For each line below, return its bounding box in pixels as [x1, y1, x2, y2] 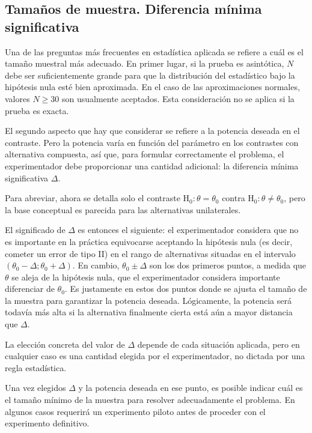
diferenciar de [5, 282, 55, 295]
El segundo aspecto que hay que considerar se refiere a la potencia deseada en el [5, 124, 300, 137]
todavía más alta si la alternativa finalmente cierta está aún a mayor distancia [5, 306, 293, 318]
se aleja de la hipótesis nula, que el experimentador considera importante [11, 270, 280, 283]
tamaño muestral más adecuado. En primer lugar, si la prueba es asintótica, [5, 57, 284, 70]
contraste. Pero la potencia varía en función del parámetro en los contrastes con [5, 136, 299, 148]
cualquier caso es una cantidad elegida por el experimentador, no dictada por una [5, 350, 305, 362]
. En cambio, [72, 259, 120, 271]
